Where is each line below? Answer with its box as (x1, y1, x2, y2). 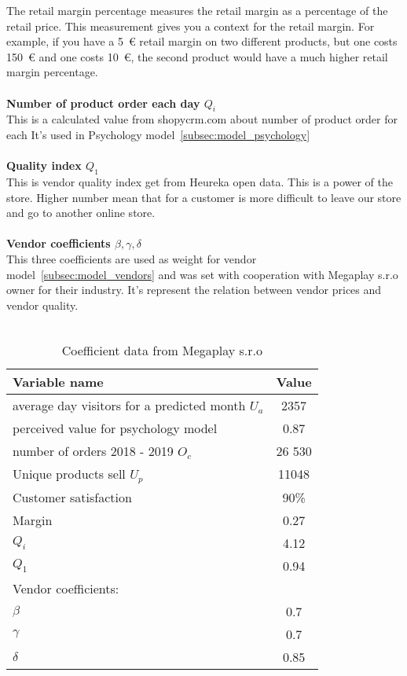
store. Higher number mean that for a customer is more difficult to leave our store (6, 189, 401, 205)
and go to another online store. (6, 204, 156, 221)
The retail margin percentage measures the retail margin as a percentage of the (6, 2, 388, 18)
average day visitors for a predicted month (13, 395, 246, 414)
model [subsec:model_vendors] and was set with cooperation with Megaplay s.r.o (6, 266, 398, 282)
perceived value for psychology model (13, 418, 218, 437)
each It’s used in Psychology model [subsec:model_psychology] (6, 126, 310, 142)
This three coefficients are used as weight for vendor (6, 250, 257, 266)
